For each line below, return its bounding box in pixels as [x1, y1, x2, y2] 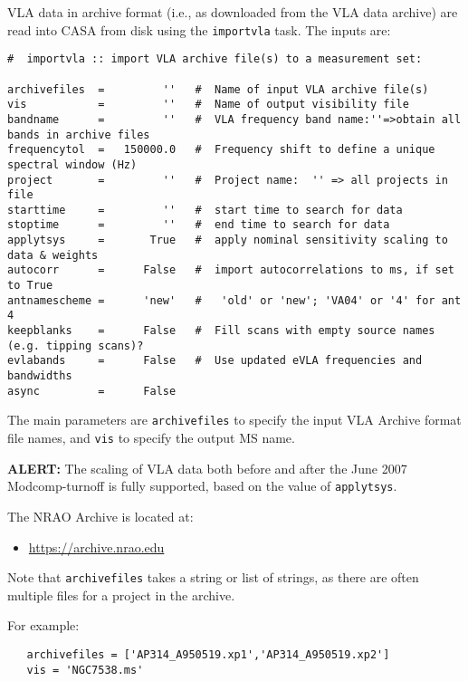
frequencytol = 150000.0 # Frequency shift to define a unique [7, 143, 435, 157]
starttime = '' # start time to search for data [7, 203, 403, 216]
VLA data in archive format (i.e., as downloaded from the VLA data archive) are [7, 3, 458, 21]
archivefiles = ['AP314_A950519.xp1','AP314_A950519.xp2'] [26, 647, 390, 661]
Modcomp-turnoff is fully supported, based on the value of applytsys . [7, 476, 397, 495]
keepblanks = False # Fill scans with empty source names [7, 324, 435, 338]
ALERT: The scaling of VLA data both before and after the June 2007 [7, 458, 407, 477]
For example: [7, 616, 80, 635]
